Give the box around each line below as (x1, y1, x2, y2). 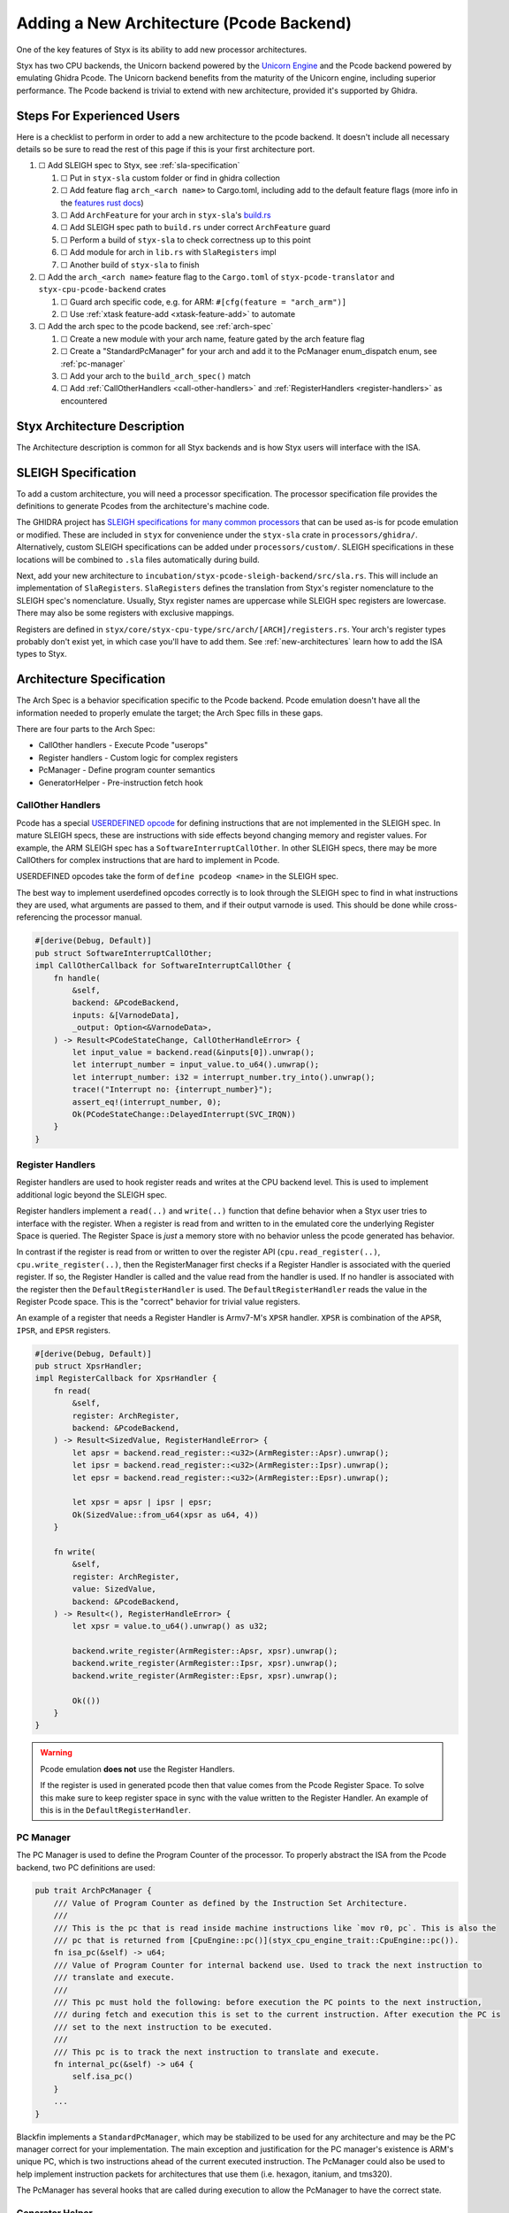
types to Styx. (16, 649, 67, 659)
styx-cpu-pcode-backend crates (38, 284, 167, 295)
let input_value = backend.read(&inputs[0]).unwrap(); (72, 1047, 315, 1057)
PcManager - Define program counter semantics (38, 765, 216, 775)
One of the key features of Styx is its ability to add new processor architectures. (16, 44, 308, 55)
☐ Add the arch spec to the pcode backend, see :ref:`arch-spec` (38, 321, 274, 332)
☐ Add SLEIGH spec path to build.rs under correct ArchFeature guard (60, 222, 330, 233)
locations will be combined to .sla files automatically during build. (16, 554, 260, 565)
